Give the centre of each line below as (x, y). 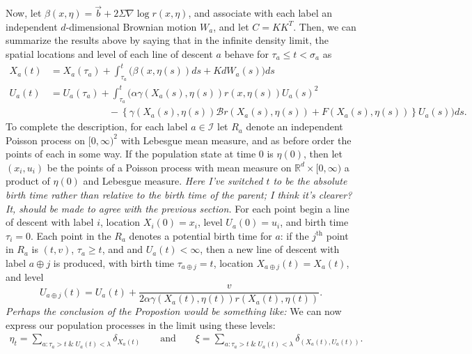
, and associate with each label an (260, 13)
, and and (122, 249)
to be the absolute (310, 181)
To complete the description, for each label (97, 126)
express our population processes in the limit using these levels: (141, 324)
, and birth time (314, 222)
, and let (231, 26)
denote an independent (294, 126)
